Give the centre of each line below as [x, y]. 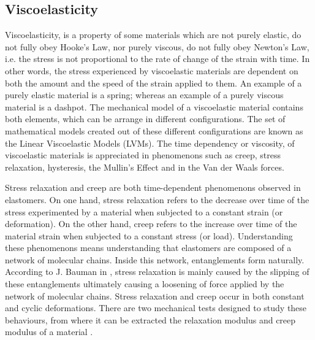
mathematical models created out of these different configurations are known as [154, 130]
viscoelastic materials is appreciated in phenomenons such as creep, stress [143, 155]
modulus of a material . [49, 332]
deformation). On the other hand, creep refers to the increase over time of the [151, 224]
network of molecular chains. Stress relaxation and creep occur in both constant [155, 296]
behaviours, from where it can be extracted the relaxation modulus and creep [150, 319]
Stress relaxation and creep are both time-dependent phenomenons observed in [153, 187]
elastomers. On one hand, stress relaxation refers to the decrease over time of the [157, 199]
